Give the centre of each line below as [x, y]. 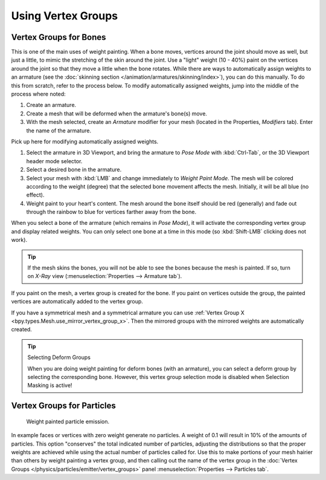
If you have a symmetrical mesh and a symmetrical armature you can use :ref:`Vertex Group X [128, 313]
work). [19, 240]
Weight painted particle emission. [68, 421]
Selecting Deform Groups [59, 357]
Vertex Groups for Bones [59, 37]
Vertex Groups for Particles [63, 406]
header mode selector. [54, 161]
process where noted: [38, 94]
